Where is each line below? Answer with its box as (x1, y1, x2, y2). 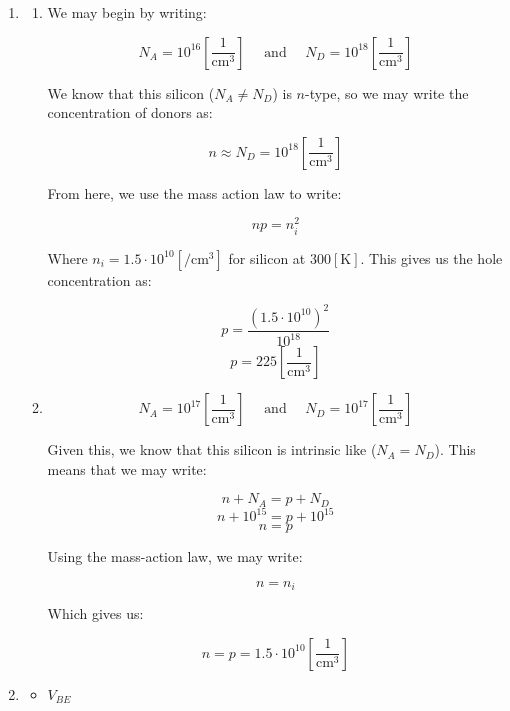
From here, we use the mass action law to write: (47, 182, 342, 203)
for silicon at (228, 247, 306, 268)
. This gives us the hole (360, 247, 503, 268)
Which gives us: (47, 603, 144, 624)
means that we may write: (47, 458, 207, 479)
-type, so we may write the (305, 82, 469, 103)
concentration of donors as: (47, 102, 213, 123)
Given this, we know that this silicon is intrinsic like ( (47, 439, 377, 460)
